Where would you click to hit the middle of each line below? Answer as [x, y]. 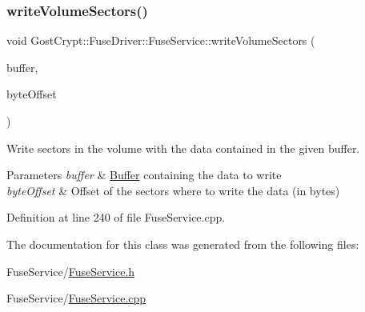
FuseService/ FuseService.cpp [76, 298]
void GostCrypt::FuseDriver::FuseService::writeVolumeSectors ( [161, 40]
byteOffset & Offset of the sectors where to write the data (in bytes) [173, 190]
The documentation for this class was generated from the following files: [183, 244]
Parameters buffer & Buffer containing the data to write [144, 175]
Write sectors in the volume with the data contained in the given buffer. [183, 148]
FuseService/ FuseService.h [71, 271]
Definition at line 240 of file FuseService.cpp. [116, 217]
